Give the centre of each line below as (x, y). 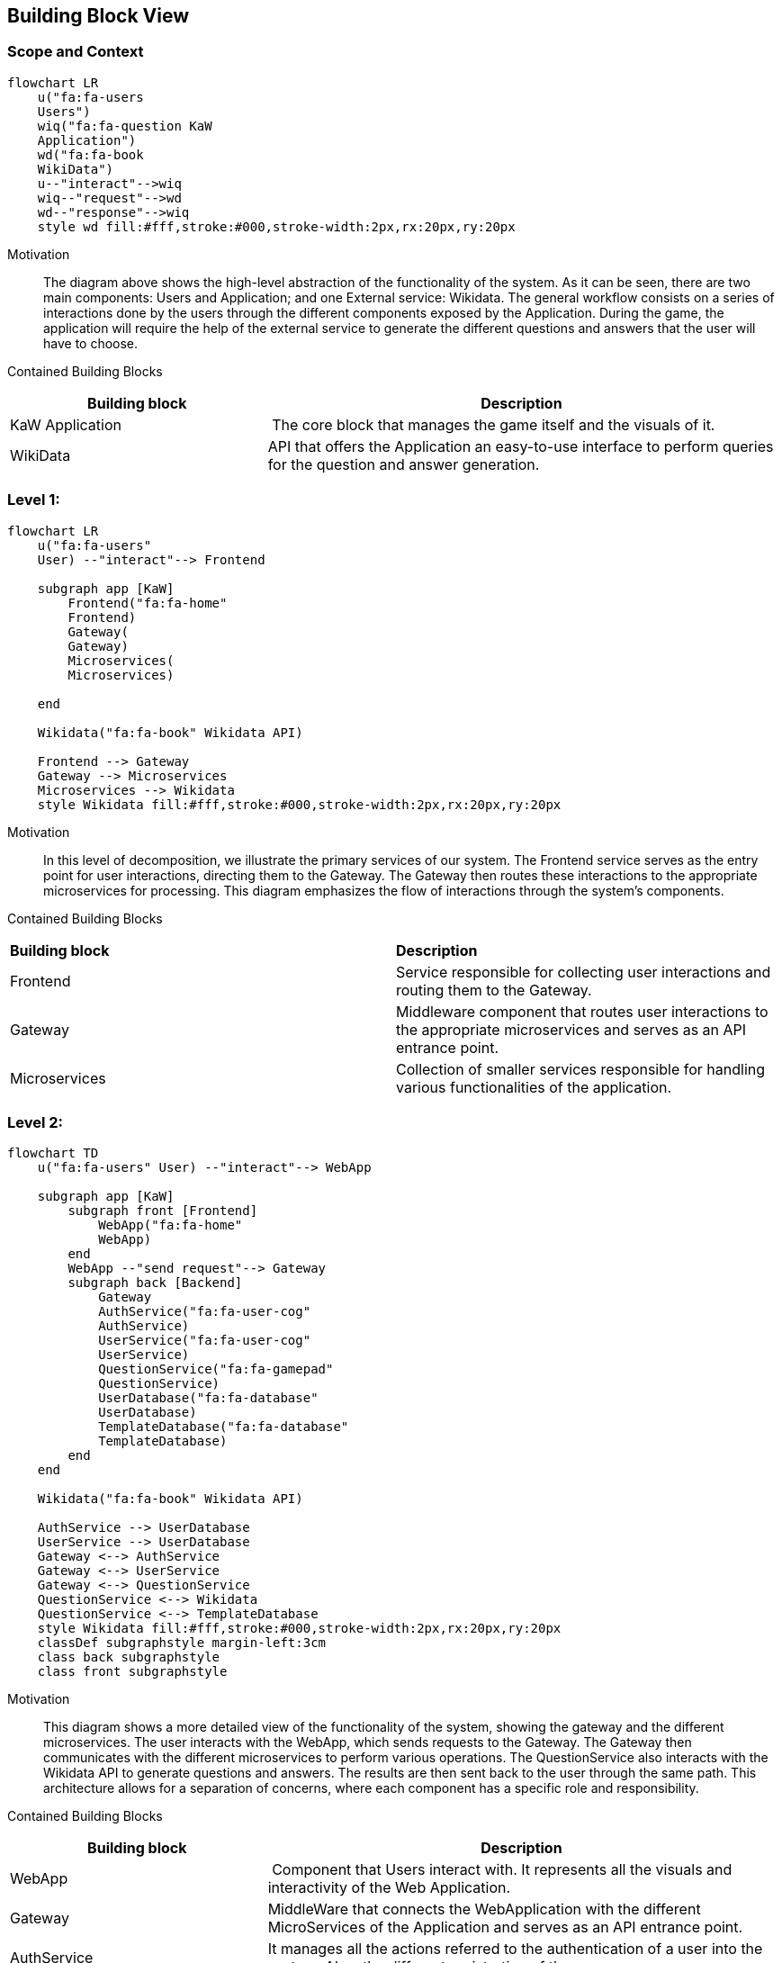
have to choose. (91, 343)
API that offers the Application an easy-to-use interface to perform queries (521, 446)
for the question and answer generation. (404, 464)
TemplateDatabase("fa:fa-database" (224, 1427)
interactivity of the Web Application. (389, 1888)
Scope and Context (76, 52)
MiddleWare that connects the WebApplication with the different (484, 1909)
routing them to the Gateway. (494, 990)
